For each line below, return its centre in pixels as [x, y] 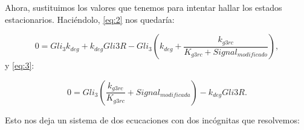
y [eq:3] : [20, 65]
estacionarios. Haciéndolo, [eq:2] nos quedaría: [90, 19]
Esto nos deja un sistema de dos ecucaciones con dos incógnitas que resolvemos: [152, 119]
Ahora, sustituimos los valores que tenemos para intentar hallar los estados [144, 7]
